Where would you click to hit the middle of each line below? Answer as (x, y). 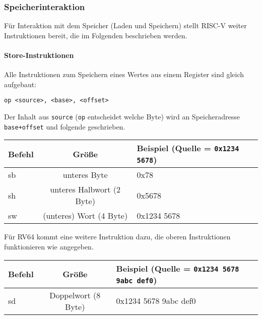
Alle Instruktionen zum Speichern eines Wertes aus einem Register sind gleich (124, 74)
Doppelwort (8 (75, 295)
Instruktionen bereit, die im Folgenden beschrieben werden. (96, 35)
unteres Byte (85, 175)
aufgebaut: (20, 84)
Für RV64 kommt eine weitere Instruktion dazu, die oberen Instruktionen (117, 237)
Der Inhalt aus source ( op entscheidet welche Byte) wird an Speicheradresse (122, 117)
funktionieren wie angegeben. (49, 246)
